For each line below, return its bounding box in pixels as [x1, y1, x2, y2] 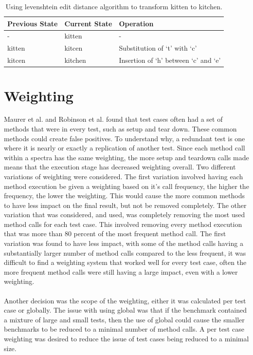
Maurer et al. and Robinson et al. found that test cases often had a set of [4, 114, 223, 124]
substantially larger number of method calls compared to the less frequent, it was [4, 247, 246, 258]
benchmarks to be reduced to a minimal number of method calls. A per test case [4, 324, 244, 334]
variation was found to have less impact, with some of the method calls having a [4, 238, 243, 248]
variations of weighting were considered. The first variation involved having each [4, 171, 243, 181]
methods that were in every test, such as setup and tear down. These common [4, 123, 237, 133]
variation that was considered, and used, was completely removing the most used [4, 209, 245, 220]
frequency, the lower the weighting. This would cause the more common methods [4, 190, 245, 201]
